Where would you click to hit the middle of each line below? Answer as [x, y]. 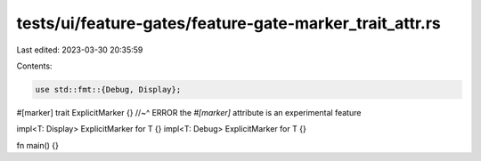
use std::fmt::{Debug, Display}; [108, 89]
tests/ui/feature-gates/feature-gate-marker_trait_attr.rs [228, 23]
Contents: [34, 66]
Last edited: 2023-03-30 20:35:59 [80, 50]
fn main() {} [38, 145]
